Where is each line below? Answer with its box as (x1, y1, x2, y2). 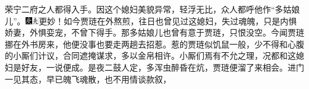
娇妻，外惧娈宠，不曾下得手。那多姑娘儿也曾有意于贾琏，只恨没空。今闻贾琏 (5, 26, 304, 39)
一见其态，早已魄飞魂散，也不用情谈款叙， (5, 72, 171, 85)
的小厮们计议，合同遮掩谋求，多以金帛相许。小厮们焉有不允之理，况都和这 (5, 49, 296, 62)
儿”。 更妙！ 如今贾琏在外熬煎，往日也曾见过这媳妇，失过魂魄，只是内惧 (5, 14, 297, 27)
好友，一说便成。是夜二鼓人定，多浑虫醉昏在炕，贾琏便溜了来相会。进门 (21, 61, 304, 73)
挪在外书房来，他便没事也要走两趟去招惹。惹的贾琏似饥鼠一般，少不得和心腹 (5, 37, 304, 50)
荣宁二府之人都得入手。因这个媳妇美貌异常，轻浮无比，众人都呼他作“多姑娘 (5, 3, 300, 15)
